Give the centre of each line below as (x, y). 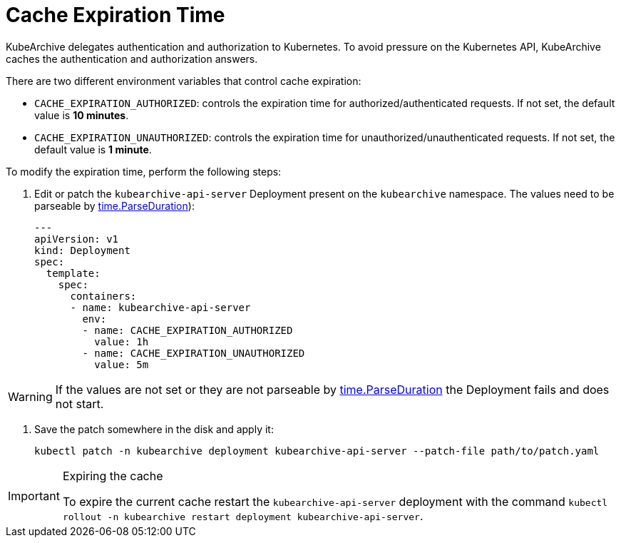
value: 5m (122, 364)
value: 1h (122, 341)
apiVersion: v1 (77, 239)
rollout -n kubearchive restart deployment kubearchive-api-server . (243, 516)
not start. (79, 404)
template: (73, 273)
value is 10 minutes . (82, 115)
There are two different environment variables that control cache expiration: (184, 81)
